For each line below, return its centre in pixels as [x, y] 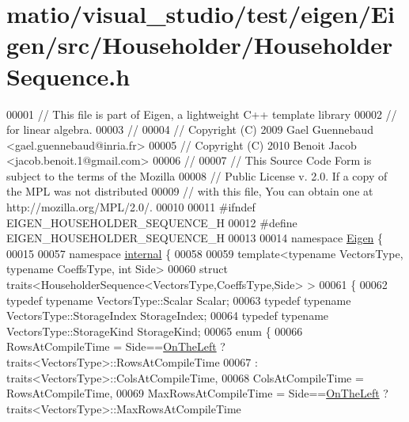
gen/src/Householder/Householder [200, 45]
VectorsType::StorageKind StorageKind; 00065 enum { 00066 [155, 331]
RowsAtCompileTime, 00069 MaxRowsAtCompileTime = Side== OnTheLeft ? [197, 393]
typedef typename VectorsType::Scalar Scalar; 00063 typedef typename [179, 300]
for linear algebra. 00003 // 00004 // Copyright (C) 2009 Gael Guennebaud [190, 129]
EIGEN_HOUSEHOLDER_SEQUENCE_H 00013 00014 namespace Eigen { [195, 238]
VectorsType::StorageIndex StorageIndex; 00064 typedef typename [168, 316]
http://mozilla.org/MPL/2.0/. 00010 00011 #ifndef [131, 207]
